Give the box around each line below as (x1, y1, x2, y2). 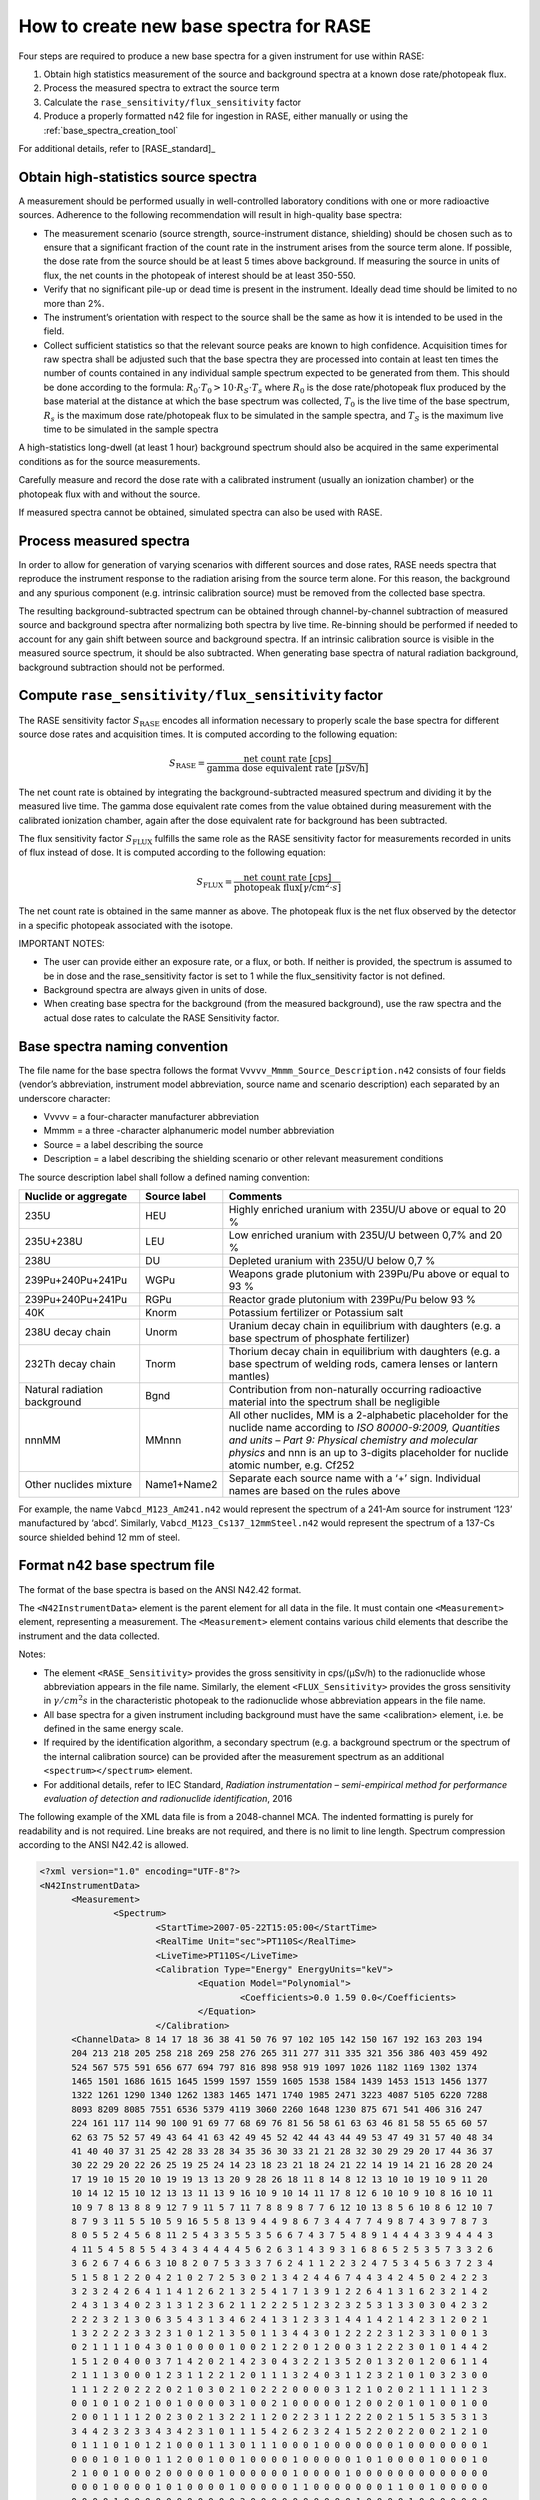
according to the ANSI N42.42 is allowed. (18, 1839, 189, 1851)
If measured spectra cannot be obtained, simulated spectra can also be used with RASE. (18, 506, 383, 518)
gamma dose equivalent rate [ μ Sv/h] (206, 763, 369, 774)
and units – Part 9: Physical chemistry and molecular (228, 1433, 478, 1447)
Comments (228, 1189, 283, 1203)
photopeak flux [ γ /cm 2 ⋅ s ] (233, 880, 342, 893)
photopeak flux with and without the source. (18, 488, 201, 500)
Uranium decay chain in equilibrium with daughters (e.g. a (228, 1318, 501, 1332)
